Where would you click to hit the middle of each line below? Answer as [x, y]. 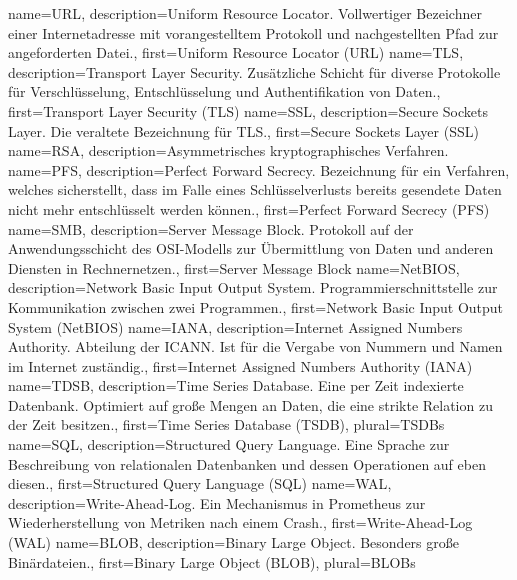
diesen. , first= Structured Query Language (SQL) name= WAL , [200, 483]
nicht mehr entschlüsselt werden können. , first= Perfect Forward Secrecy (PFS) [249, 208]
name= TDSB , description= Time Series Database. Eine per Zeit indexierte [236, 385]
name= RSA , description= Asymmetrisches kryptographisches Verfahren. [228, 150]
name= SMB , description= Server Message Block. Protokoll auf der [211, 228]
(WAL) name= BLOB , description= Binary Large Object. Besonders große [233, 542]
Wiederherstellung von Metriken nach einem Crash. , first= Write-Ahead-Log [240, 522]
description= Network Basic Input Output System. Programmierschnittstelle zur [253, 287]
